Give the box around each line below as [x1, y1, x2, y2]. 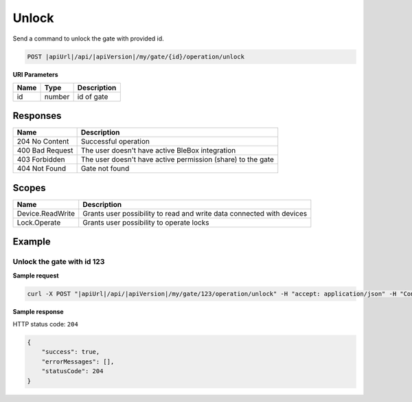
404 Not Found [16, 164, 67, 173]
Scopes [12, 182, 46, 194]
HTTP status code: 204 [12, 320, 78, 328]
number [44, 91, 70, 101]
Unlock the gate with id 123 [12, 257, 105, 267]
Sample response [12, 307, 65, 315]
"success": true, [41, 348, 100, 356]
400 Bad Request [16, 146, 73, 155]
